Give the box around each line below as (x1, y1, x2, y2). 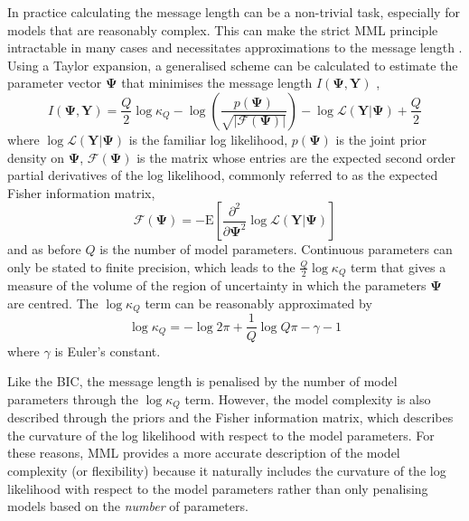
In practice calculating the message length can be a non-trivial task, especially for (7, 3, 460, 21)
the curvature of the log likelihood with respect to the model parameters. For (7, 425, 435, 444)
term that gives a (351, 257, 446, 276)
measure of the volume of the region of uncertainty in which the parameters (7, 276, 427, 295)
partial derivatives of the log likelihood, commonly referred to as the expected (7, 166, 438, 185)
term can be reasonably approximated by (145, 293, 372, 312)
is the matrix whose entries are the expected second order (136, 147, 455, 166)
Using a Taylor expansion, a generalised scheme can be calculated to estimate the (7, 55, 458, 74)
